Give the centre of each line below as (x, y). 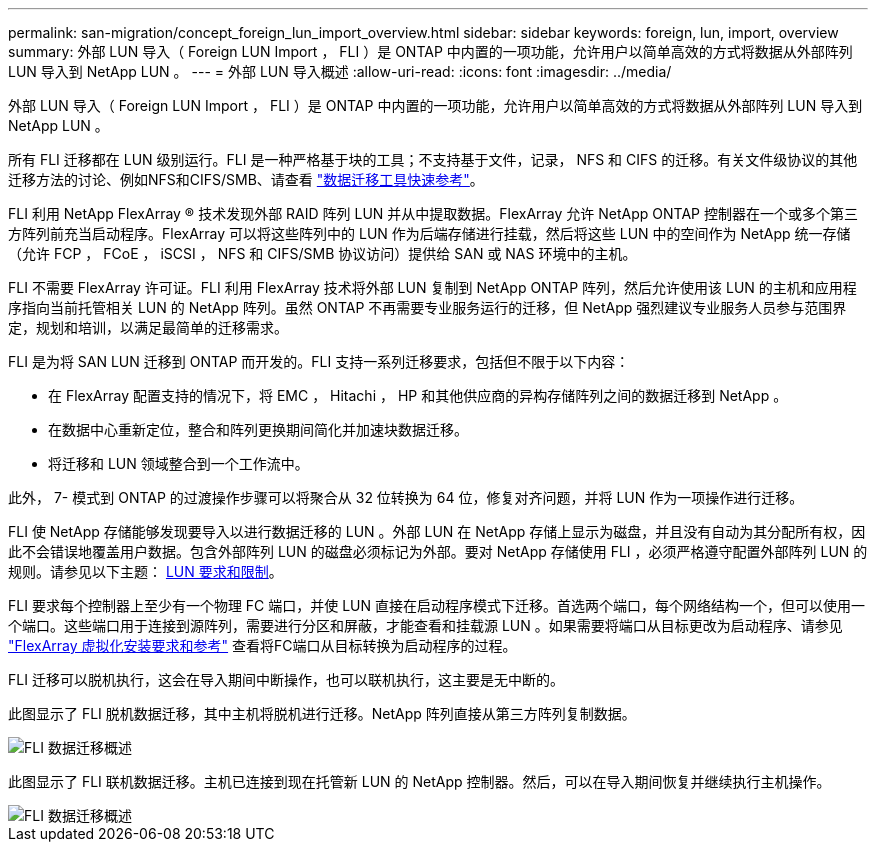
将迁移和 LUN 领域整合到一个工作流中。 (178, 463)
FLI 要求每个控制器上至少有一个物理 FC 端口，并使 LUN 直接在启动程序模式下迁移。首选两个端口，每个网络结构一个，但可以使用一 (436, 605)
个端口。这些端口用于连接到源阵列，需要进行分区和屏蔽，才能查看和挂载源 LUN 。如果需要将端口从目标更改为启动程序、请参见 (425, 625)
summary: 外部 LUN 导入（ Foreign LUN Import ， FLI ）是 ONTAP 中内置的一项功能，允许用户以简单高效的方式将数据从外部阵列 (430, 51)
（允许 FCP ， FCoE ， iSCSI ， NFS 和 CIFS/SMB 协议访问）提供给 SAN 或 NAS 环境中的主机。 (322, 253)
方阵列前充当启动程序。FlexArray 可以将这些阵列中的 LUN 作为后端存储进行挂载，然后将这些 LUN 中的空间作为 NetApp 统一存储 (429, 233)
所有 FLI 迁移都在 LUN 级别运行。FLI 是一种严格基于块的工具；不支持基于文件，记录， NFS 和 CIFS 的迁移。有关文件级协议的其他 (433, 159)
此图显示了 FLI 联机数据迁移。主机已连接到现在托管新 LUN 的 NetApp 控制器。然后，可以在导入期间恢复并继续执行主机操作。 (419, 781)
